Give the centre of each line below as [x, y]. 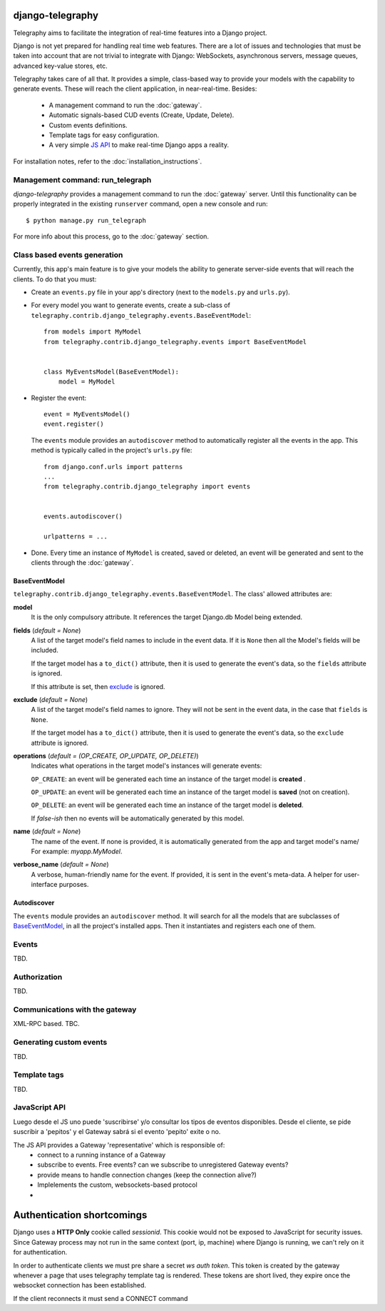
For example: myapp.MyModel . [77, 852]
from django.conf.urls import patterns [113, 467]
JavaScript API [40, 1107]
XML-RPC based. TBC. [46, 1024]
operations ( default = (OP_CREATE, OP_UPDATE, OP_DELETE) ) [106, 755]
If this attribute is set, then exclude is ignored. [98, 686]
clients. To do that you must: [55, 279]
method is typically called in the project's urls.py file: [112, 451]
